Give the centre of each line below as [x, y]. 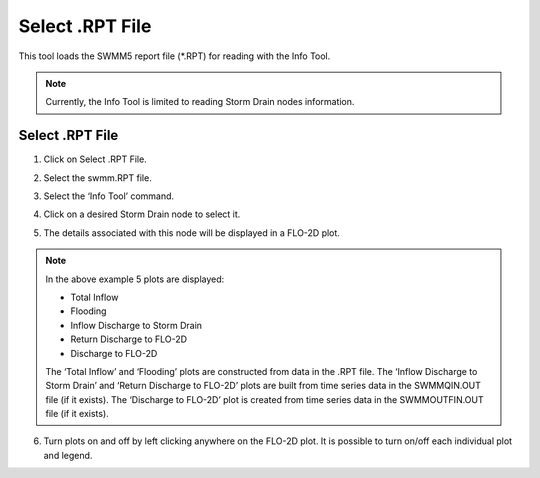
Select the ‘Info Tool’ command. [109, 196]
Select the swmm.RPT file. [97, 177]
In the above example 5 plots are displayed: [135, 279]
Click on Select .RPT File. [95, 159]
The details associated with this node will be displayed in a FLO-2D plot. [191, 232]
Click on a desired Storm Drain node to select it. [142, 214]
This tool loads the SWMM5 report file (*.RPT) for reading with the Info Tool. [174, 56]
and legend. [68, 455]
